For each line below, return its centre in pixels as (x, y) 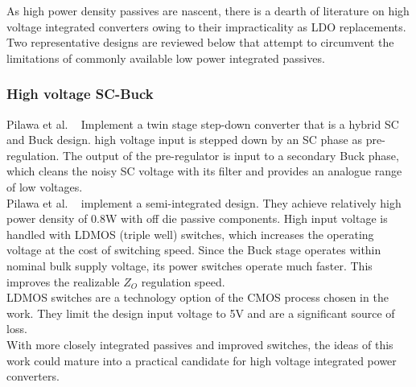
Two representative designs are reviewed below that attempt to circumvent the (200, 42)
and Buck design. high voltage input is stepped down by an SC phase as (184, 140)
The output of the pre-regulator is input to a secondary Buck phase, (231, 155)
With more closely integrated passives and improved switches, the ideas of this (200, 344)
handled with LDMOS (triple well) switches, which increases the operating (190, 234)
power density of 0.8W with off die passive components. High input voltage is (197, 218)
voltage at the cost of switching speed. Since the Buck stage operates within (194, 250)
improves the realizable (63, 281)
